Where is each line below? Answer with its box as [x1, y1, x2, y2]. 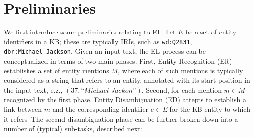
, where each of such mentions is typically [118, 65, 243, 75]
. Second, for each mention [141, 84, 222, 95]
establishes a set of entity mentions [4, 65, 109, 75]
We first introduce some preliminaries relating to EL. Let [4, 27, 176, 37]
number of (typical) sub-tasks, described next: [4, 123, 142, 134]
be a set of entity [185, 27, 237, 37]
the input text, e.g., [4, 84, 63, 95]
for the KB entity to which [169, 104, 250, 114]
